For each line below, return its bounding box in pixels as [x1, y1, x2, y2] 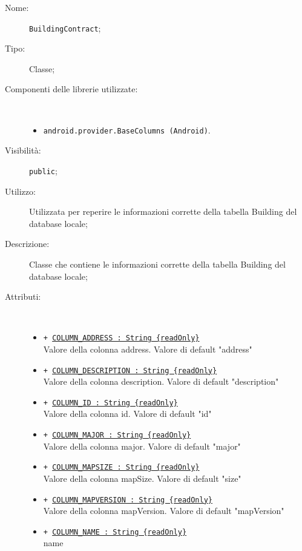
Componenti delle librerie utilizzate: [5, 83, 138, 95]
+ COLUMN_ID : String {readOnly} [43, 398, 178, 407]
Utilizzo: [5, 184, 36, 197]
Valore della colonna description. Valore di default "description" [43, 375, 279, 388]
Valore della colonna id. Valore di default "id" [43, 407, 212, 420]
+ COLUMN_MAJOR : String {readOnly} [43, 431, 191, 440]
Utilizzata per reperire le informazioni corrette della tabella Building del [29, 205, 297, 218]
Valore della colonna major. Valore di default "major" [43, 439, 241, 452]
